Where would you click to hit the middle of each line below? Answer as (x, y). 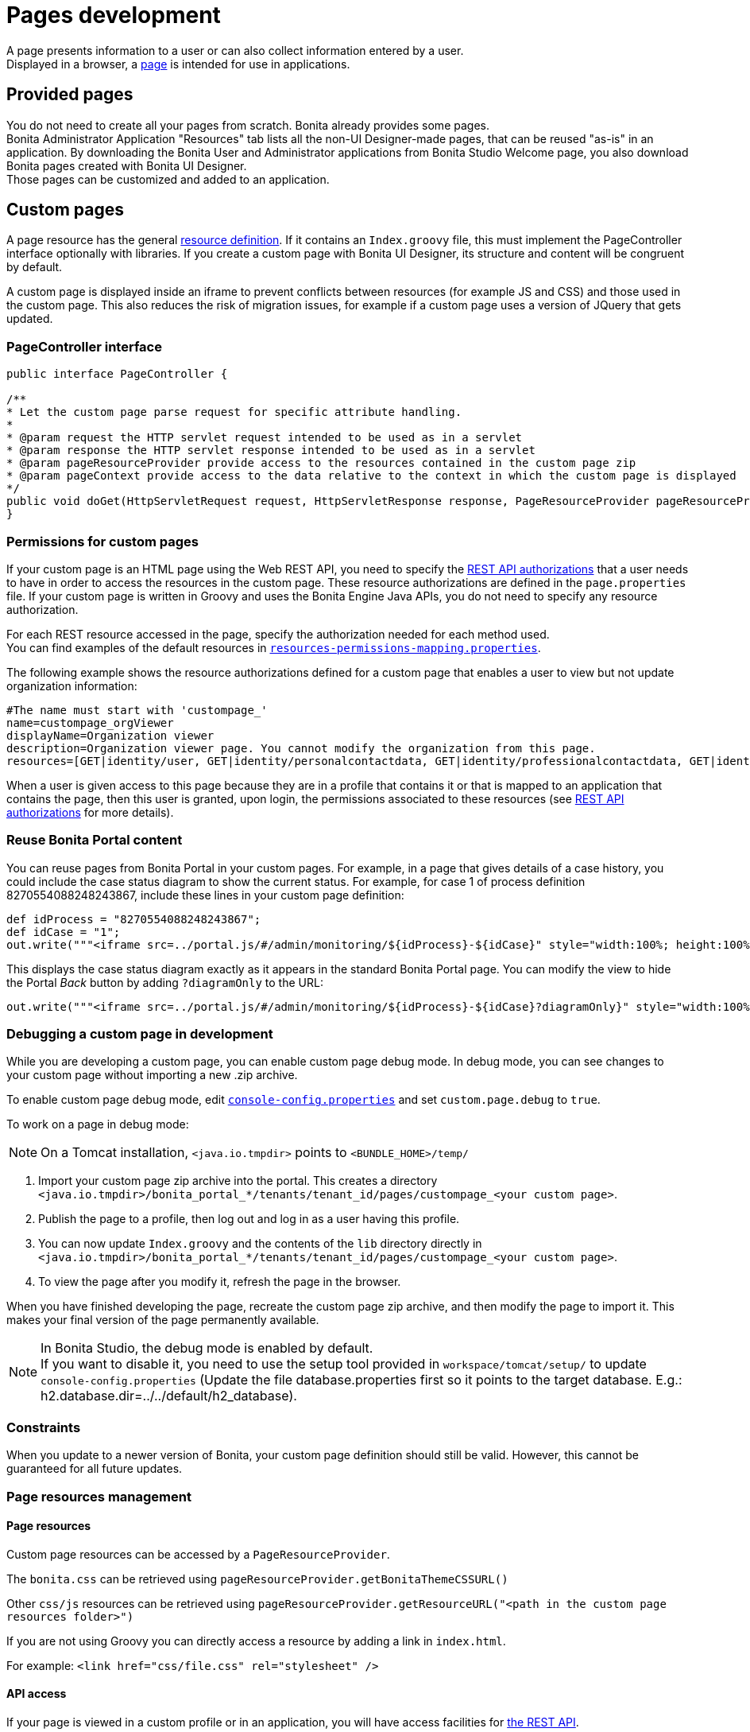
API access (37, 1694)
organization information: (72, 685)
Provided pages (70, 95)
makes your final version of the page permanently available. (163, 1320)
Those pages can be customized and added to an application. (168, 179)
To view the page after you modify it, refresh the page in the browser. (220, 1282)
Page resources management (99, 1496)
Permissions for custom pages (102, 541)
